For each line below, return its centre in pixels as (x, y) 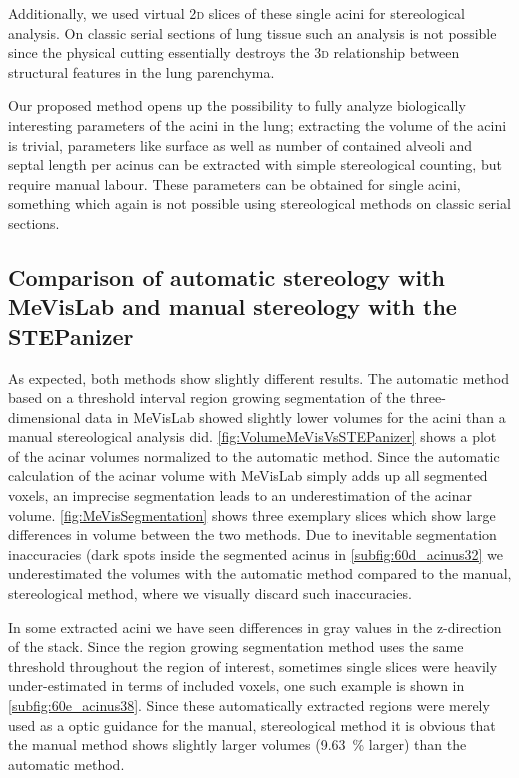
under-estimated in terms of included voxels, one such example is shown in (236, 685)
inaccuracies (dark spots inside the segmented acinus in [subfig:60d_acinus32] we (255, 553)
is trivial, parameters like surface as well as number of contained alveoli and (240, 144)
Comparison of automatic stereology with (227, 276)
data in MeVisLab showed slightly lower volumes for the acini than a (295, 416)
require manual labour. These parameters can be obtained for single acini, (234, 183)
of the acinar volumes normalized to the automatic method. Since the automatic (254, 455)
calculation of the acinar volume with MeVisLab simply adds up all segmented (248, 475)
